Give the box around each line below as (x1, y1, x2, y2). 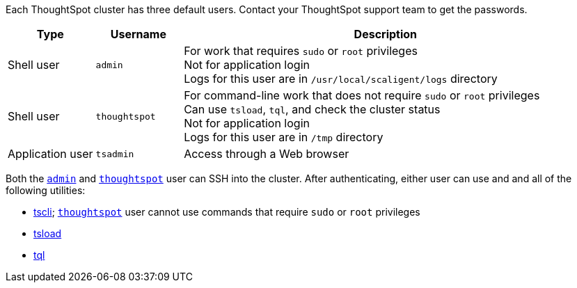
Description (354, 27, 418, 41)
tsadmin (95, 148, 134, 159)
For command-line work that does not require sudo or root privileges (184, 88, 540, 102)
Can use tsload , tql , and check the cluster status (184, 102, 441, 116)
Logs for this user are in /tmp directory (184, 130, 384, 144)
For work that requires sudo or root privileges (184, 44, 418, 58)
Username (110, 27, 166, 41)
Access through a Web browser (184, 147, 349, 161)
